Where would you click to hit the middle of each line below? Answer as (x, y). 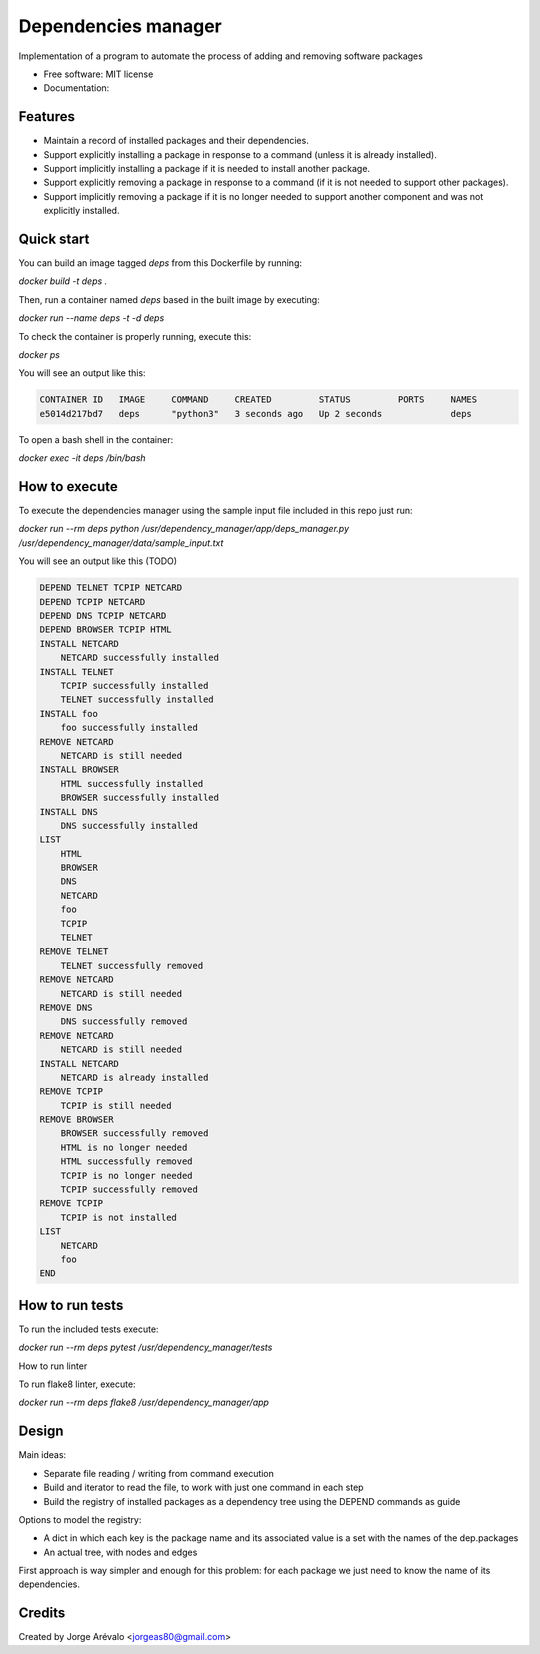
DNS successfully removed (124, 1021)
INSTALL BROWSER (79, 769)
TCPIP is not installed (118, 1217)
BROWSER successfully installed (140, 798)
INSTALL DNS (69, 811)
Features (46, 116)
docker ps (39, 355)
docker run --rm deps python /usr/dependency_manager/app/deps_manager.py (184, 529)
